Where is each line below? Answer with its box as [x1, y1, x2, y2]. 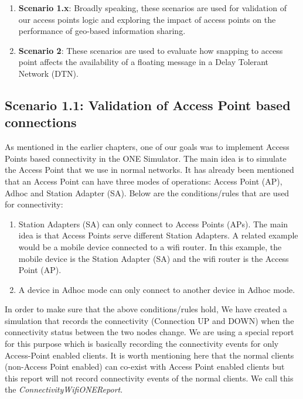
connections [5, 113, 77, 131]
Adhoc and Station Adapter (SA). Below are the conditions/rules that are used [5, 186, 290, 199]
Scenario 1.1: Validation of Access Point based [5, 96, 291, 114]
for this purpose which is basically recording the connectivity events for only [5, 337, 279, 350]
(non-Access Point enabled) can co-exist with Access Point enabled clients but [5, 360, 285, 373]
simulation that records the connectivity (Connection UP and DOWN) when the [5, 314, 294, 326]
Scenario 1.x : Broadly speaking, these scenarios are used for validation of [18, 2, 287, 13]
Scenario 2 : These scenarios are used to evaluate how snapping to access [18, 44, 283, 56]
